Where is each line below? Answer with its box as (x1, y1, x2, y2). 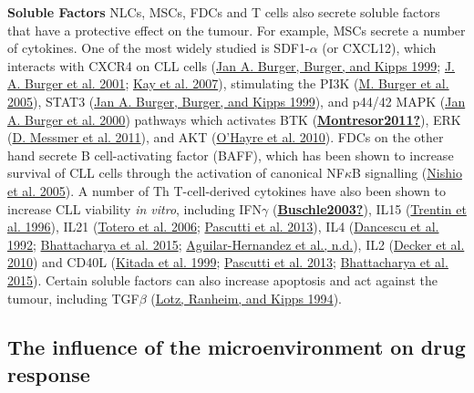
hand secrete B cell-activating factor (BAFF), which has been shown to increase (7, 145, 454, 164)
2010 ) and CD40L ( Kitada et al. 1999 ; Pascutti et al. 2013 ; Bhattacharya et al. (7, 253, 448, 272)
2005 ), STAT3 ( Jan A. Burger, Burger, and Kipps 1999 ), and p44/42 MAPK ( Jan (7, 91, 466, 110)
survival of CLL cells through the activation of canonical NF (7, 163, 345, 182)
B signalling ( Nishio (351, 163, 462, 182)
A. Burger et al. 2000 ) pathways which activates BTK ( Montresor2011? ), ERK (7, 109, 461, 129)
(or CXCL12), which (322, 38, 437, 57)
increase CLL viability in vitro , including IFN (7, 199, 262, 218)
